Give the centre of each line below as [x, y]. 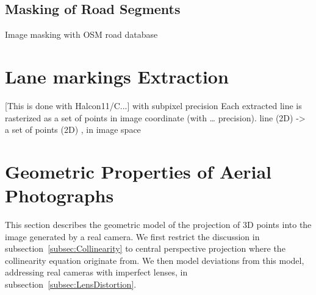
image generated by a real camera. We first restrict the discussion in [132, 236]
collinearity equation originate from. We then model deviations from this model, [155, 260]
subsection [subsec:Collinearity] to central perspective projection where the [145, 248]
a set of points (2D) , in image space [73, 130]
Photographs [59, 195]
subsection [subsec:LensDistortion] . [71, 284]
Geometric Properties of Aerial [138, 171]
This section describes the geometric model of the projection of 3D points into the [158, 225]
